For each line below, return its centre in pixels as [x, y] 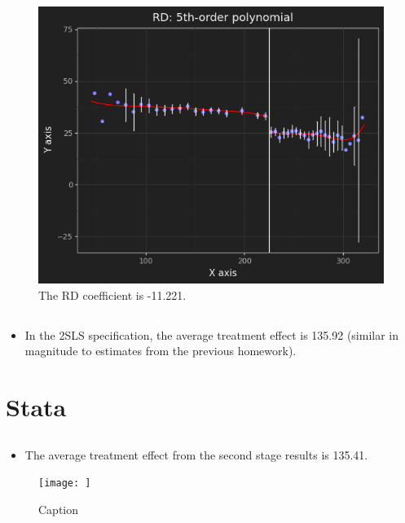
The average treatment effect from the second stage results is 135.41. [196, 454]
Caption [59, 509]
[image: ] [65, 483]
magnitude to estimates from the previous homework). [161, 351]
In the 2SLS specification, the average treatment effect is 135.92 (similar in [212, 334]
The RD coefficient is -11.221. [112, 294]
